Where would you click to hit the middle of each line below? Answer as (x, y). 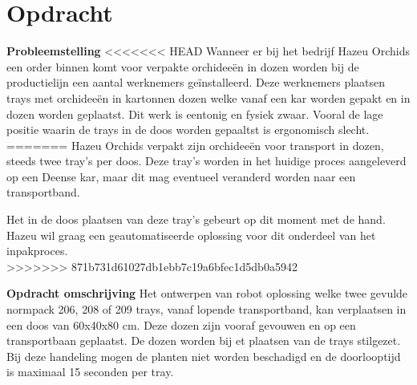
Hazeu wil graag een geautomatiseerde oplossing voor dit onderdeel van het (191, 235)
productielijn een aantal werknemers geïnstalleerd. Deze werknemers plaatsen (196, 82)
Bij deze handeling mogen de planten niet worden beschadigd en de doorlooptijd (204, 356)
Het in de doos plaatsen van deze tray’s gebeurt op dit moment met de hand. (196, 219)
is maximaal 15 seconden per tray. (90, 372)
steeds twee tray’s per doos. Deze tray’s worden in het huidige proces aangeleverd (206, 161)
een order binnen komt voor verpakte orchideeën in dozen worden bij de (183, 66)
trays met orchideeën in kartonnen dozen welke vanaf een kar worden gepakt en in (208, 97)
